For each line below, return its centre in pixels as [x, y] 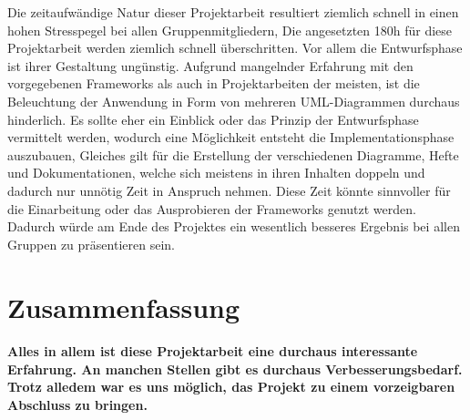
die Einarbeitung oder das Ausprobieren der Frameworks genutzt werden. [212, 208]
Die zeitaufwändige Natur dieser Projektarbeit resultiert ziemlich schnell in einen [233, 12]
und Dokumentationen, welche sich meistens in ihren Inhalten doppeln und [216, 173]
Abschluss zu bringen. [77, 405]
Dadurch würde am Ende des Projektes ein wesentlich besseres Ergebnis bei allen [234, 226]
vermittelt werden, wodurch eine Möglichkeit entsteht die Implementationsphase [231, 137]
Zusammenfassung [124, 307]
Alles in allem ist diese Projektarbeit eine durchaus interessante [213, 351]
